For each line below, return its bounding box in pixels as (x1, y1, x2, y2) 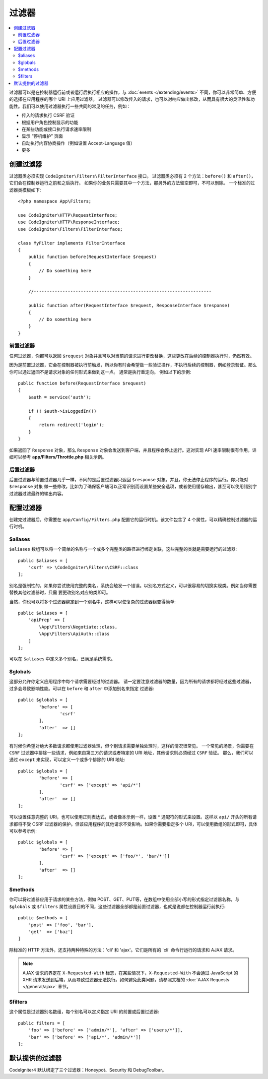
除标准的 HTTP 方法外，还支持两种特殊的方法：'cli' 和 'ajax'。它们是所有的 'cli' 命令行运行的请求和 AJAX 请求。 (9, 947, 237, 952)
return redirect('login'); (39, 422, 105, 428)
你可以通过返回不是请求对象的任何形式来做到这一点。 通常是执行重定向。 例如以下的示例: (9, 369, 191, 375)
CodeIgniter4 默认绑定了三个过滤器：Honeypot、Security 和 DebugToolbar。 (9, 1067, 167, 1073)
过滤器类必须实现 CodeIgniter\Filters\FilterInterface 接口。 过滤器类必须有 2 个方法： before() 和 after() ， (9, 173, 256, 179)
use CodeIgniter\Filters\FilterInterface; (18, 226, 123, 232)
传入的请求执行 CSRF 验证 (21, 112, 75, 119)
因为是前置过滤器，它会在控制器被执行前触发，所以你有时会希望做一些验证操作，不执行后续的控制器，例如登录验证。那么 (9, 362, 257, 368)
